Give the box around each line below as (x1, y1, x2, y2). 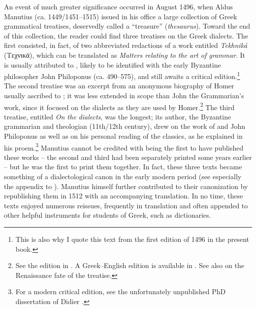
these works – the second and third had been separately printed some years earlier (4, 152, 252, 162)
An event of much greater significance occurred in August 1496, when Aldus (4, 1, 233, 11)
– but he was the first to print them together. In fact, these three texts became (4, 161, 242, 172)
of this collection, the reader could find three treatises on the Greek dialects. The (4, 30, 249, 40)
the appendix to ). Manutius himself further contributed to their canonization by (4, 181, 248, 191)
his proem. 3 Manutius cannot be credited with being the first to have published (4, 141, 244, 153)
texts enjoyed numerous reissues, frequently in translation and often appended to (4, 200, 248, 210)
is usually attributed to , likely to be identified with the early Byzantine (4, 59, 221, 70)
